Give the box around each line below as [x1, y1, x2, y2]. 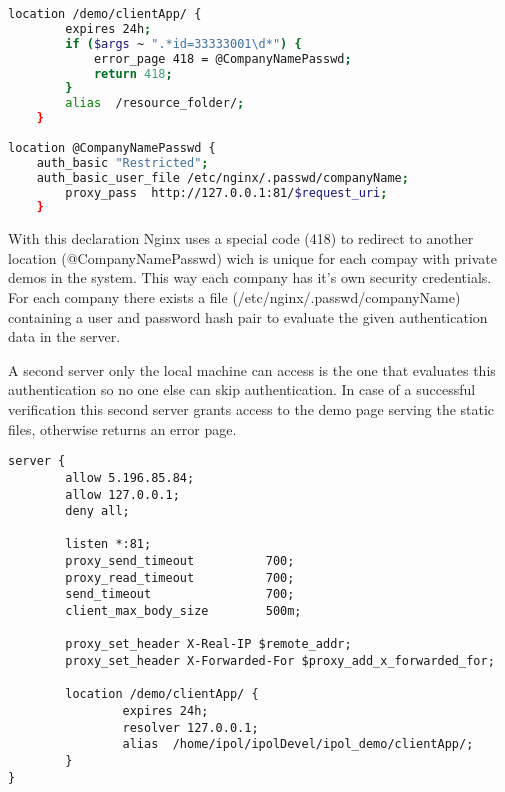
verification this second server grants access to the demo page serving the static [8, 399, 495, 419]
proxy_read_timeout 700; [65, 570, 295, 585]
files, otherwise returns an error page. [8, 418, 237, 439]
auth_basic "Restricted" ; [36, 155, 209, 170]
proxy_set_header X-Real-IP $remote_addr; [65, 637, 352, 652]
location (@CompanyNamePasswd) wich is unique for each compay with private [8, 247, 497, 268]
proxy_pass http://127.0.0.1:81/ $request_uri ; [65, 185, 388, 200]
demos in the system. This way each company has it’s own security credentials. [8, 267, 492, 288]
